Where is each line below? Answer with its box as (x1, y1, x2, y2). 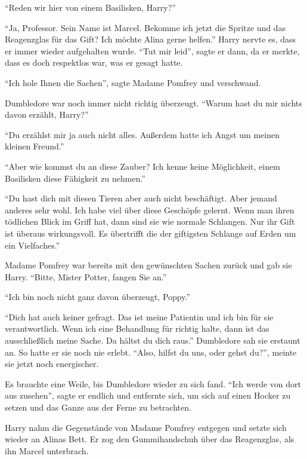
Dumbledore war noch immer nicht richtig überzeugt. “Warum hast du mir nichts (5, 96, 302, 109)
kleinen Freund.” (5, 140, 64, 152)
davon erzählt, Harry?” (5, 108, 89, 121)
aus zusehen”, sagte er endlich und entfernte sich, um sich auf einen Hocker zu (5, 389, 291, 402)
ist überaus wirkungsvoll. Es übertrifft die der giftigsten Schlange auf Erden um (5, 227, 296, 239)
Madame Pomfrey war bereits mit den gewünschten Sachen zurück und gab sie (5, 259, 292, 271)
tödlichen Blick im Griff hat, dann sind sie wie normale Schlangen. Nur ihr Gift (5, 215, 295, 228)
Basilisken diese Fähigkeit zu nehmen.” (5, 172, 145, 184)
